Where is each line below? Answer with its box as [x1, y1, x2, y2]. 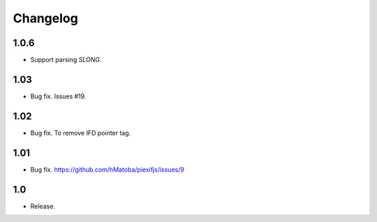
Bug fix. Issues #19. [30, 91, 87, 101]
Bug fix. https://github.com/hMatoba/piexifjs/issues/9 [30, 165, 184, 174]
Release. [30, 202, 56, 210]
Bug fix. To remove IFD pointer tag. [30, 128, 131, 137]
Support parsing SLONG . [30, 56, 102, 64]
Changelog [13, 10, 78, 26]
